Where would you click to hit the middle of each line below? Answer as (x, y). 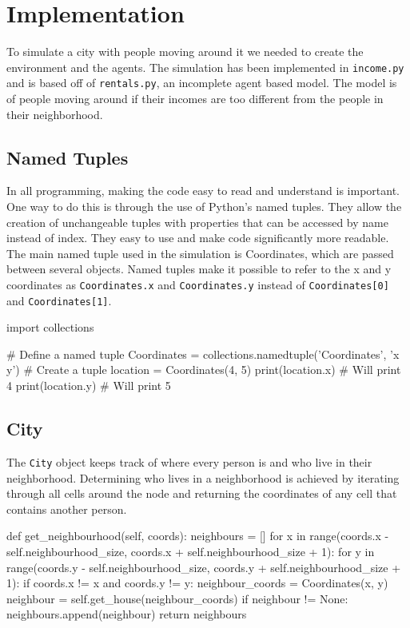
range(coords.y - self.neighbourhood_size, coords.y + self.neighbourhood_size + (204, 567)
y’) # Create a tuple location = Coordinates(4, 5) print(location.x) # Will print (204, 370)
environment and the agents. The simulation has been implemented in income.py (205, 67)
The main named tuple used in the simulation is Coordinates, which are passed (200, 253)
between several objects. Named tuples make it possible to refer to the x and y (199, 269)
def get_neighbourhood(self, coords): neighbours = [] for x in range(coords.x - (198, 536)
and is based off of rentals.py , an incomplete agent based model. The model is (202, 83)
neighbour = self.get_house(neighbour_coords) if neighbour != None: (177, 598)
